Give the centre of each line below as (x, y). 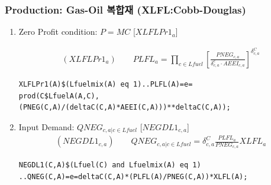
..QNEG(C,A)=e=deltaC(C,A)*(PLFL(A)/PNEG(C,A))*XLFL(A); (133, 177)
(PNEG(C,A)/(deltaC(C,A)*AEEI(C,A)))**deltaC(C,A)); (125, 108)
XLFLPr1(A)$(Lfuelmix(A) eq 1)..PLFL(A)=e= (106, 84)
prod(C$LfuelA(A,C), (59, 96)
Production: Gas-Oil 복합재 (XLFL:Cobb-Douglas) (125, 9)
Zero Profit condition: (58, 32)
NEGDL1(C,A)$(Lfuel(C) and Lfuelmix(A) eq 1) (110, 165)
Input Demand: (46, 126)
